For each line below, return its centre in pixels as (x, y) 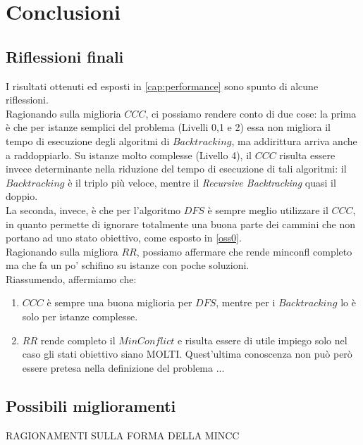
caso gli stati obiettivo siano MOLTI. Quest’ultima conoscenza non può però (187, 354)
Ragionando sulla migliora (62, 251)
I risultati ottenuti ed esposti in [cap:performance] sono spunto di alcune (162, 86)
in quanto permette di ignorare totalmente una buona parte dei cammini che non (181, 224)
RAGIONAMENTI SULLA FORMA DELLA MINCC (123, 435)
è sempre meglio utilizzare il (268, 209)
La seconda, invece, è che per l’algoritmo (93, 209)
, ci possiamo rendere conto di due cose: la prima (251, 113)
